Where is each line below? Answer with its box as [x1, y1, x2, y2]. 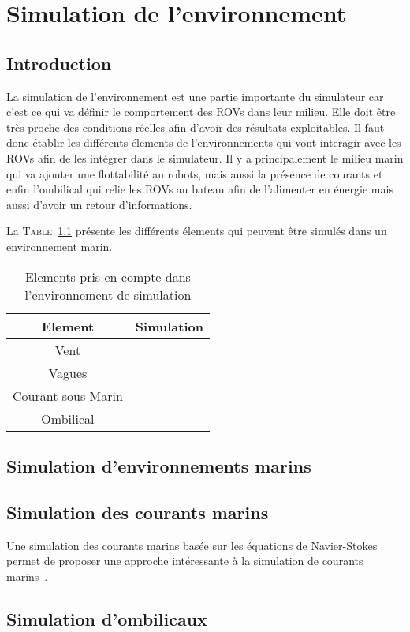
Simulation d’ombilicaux [6, 606, 207, 630]
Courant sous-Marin [13, 386, 123, 405]
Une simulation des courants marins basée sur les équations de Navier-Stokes [6, 537, 378, 553]
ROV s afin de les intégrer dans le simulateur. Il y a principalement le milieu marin [6, 149, 404, 166]
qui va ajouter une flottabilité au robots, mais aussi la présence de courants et [6, 165, 383, 181]
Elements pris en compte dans [25, 267, 191, 286]
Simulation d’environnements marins [6, 453, 311, 477]
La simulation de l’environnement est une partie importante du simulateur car [6, 88, 384, 104]
